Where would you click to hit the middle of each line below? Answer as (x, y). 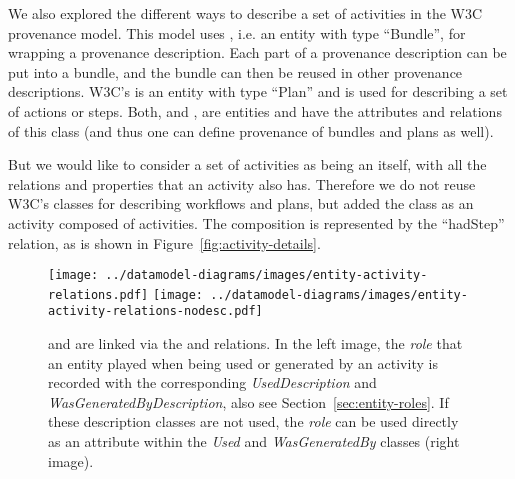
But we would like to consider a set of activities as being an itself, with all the (247, 164)
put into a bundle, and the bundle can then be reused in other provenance (235, 71)
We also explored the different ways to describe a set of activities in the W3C (245, 13)
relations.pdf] (98, 294)
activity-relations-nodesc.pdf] (155, 311)
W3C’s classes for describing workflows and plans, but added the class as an (241, 203)
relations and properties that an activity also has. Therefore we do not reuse (242, 183)
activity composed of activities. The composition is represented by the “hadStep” (256, 222)
